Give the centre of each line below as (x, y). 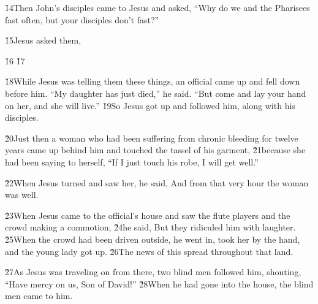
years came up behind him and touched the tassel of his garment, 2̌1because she (155, 150)
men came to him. (39, 296)
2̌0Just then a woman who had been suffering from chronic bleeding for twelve (152, 138)
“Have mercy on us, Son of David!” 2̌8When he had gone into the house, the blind (159, 283)
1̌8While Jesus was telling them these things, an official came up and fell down (153, 81)
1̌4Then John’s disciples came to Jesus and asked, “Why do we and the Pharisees (157, 7)
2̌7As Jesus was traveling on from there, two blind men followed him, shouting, (153, 272)
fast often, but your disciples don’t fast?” (82, 19)
